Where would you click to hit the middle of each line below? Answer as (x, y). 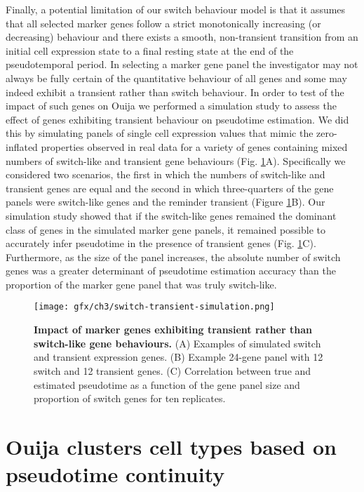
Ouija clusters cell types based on (171, 446)
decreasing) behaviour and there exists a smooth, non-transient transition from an (182, 37)
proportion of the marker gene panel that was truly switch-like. (141, 284)
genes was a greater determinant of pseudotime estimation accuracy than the (171, 271)
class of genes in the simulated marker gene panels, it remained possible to (166, 229)
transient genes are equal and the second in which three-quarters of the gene (170, 188)
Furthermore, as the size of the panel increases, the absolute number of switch (173, 257)
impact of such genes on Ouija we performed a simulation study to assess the (171, 106)
